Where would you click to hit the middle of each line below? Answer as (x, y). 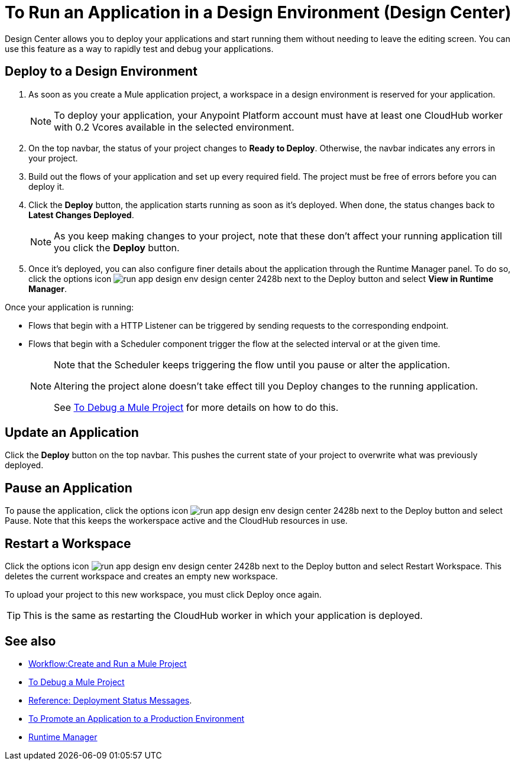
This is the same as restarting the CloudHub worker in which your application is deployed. (223, 616)
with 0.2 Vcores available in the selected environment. (174, 127)
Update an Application (72, 433)
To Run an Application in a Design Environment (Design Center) (258, 12)
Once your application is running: (69, 307)
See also (30, 641)
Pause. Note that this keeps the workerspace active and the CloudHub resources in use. (176, 521)
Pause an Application (69, 488)
